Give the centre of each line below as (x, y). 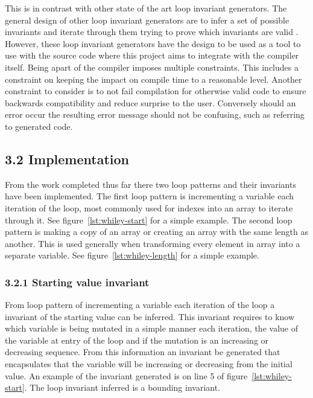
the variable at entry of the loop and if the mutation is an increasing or (137, 340)
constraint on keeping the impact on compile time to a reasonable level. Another (153, 79)
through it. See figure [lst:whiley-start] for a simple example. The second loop (149, 220)
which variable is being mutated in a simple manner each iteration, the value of (151, 328)
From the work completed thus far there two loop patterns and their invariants (150, 184)
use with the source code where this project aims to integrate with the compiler (152, 55)
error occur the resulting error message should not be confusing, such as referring (155, 114)
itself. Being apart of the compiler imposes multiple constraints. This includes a (152, 67)
